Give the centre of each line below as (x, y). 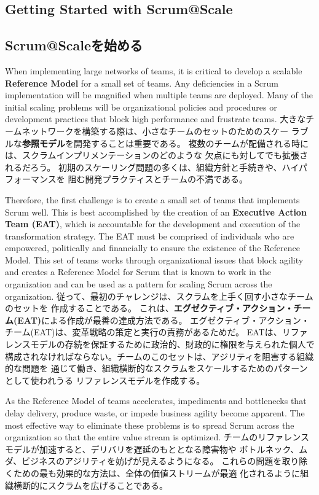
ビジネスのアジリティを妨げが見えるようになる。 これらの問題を (152, 461)
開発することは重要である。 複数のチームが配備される (183, 143)
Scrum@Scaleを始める (74, 45)
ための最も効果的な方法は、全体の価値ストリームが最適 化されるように (157, 473)
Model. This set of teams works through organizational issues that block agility (154, 259)
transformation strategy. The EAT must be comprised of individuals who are (150, 236)
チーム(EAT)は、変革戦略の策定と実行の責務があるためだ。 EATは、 (144, 332)
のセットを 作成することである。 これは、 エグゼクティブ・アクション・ (149, 308)
